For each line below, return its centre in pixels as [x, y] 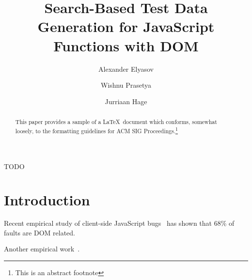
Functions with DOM [126, 45]
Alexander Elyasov [126, 69]
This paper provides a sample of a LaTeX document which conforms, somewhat [116, 122]
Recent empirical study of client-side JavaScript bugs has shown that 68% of [119, 223]
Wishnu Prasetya [126, 85]
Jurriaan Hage [126, 101]
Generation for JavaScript [126, 26]
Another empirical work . [42, 249]
